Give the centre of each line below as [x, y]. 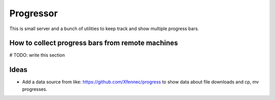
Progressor [34, 13]
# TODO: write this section [37, 55]
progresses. [35, 89]
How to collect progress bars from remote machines [94, 43]
